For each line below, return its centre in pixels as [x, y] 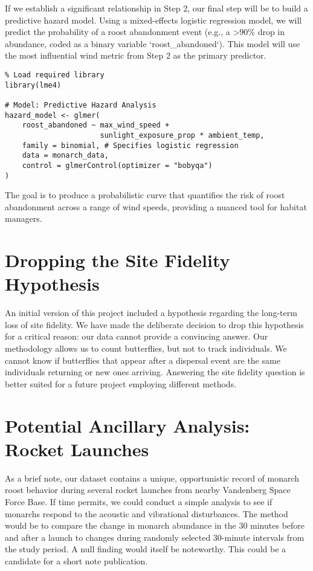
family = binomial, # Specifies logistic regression [130, 145]
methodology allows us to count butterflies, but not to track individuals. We [146, 348]
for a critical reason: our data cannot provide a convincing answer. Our [137, 336]
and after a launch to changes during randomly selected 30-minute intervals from [155, 537]
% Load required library [55, 75]
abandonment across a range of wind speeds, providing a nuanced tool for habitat [156, 206]
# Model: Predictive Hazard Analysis [81, 105]
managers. [24, 218]
